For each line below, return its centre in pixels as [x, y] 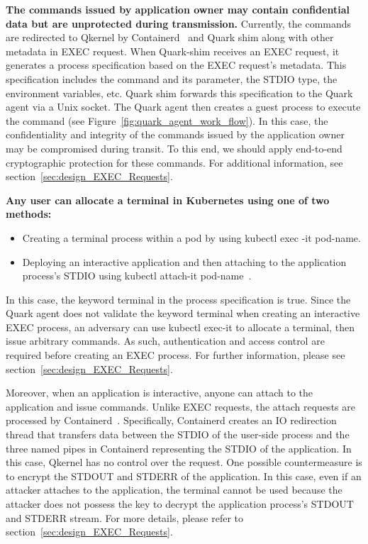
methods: [29, 214]
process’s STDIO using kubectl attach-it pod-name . [137, 276]
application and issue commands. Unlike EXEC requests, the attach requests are [180, 406]
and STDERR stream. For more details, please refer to [125, 517]
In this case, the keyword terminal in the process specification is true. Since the [178, 299]
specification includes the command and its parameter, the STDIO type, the [172, 78]
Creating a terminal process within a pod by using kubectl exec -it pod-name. [191, 237]
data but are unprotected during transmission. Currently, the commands [179, 23]
